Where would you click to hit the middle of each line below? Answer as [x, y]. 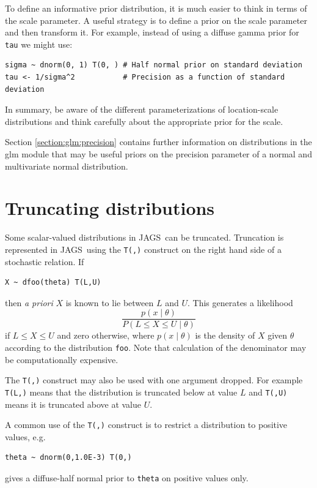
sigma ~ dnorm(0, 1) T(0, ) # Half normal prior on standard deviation [154, 65]
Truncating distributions [110, 208]
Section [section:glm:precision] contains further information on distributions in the [158, 142]
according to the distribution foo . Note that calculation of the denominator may [156, 347]
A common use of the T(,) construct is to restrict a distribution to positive [146, 425]
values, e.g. [25, 436]
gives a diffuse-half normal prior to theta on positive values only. [127, 478]
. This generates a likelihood [240, 302]
